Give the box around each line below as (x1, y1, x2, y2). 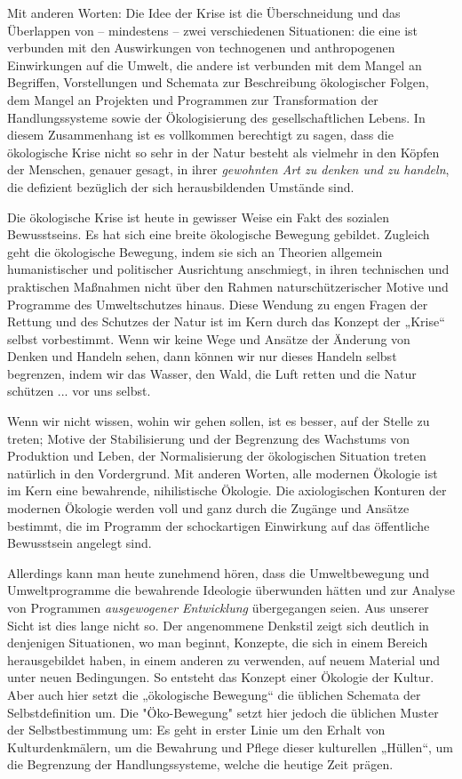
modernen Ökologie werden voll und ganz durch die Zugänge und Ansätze (7, 499, 410, 518)
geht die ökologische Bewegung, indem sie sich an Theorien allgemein (7, 242, 383, 261)
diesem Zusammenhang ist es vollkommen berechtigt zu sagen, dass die (7, 125, 394, 144)
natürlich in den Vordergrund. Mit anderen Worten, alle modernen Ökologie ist (7, 463, 438, 482)
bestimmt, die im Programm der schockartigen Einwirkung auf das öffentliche (7, 516, 430, 534)
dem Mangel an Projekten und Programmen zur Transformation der (7, 90, 378, 108)
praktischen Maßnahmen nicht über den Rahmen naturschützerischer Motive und (7, 277, 449, 295)
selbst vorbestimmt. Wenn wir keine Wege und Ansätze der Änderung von (7, 329, 410, 348)
